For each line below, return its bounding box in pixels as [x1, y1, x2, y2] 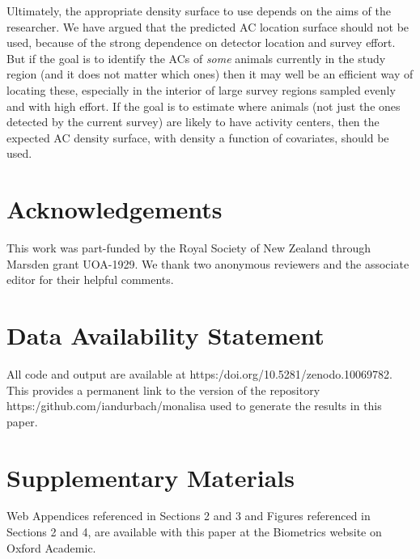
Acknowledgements [6, 193, 223, 226]
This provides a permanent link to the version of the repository [6, 381, 320, 398]
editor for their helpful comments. [6, 271, 174, 288]
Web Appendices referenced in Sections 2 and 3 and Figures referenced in [6, 507, 371, 524]
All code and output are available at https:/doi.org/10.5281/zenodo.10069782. [6, 365, 392, 382]
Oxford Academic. [6, 539, 96, 556]
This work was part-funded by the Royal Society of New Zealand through [6, 239, 371, 256]
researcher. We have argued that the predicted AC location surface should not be [6, 18, 409, 35]
